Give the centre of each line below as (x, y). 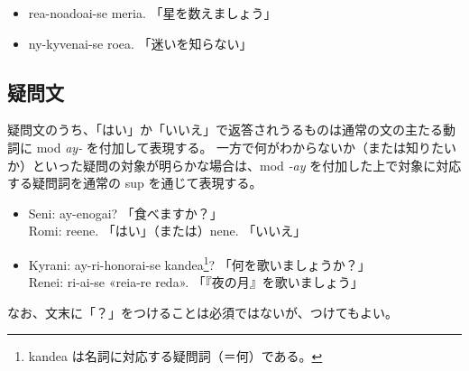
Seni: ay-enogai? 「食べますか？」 (125, 213)
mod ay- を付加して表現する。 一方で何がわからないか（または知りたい (247, 147)
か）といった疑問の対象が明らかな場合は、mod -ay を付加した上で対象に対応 (234, 165)
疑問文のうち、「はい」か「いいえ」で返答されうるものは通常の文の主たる (225, 130)
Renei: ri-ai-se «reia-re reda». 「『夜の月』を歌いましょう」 (196, 282)
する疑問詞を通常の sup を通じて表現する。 (135, 183)
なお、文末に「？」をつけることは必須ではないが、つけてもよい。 (203, 312)
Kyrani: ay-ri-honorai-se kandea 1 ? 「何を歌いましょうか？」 (199, 263)
